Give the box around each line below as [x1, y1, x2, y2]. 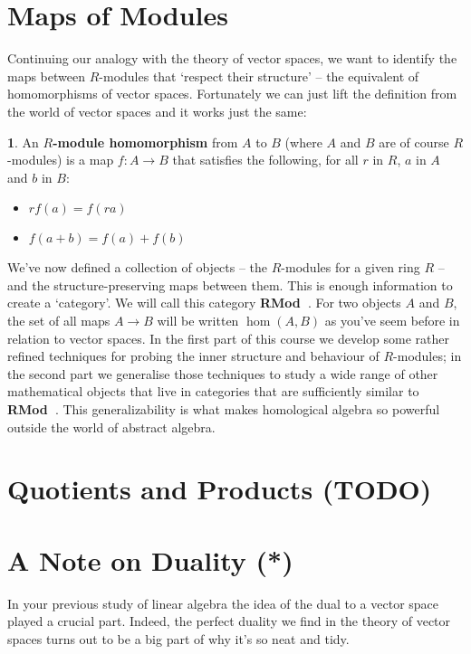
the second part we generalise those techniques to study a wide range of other [7, 364, 438, 383]
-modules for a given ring [281, 258, 420, 277]
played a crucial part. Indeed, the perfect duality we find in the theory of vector [7, 611, 451, 630]
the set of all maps [7, 311, 111, 330]
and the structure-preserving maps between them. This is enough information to [7, 275, 453, 294]
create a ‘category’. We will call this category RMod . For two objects [7, 293, 401, 312]
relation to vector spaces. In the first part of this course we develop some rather [7, 328, 449, 347]
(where [284, 132, 322, 151]
